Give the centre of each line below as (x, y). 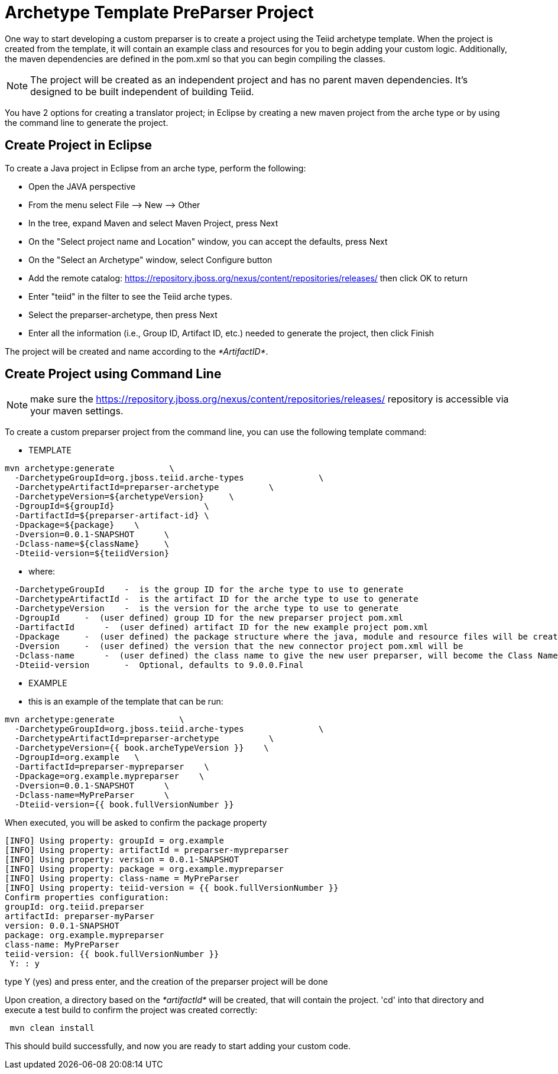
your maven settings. (77, 411)
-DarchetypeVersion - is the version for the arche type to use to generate (206, 609)
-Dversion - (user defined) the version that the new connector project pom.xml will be (239, 646)
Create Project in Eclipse (78, 145)
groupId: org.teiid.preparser (75, 907)
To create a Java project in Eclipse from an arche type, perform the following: (155, 168)
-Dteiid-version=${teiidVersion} (92, 554)
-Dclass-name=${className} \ (92, 544)
